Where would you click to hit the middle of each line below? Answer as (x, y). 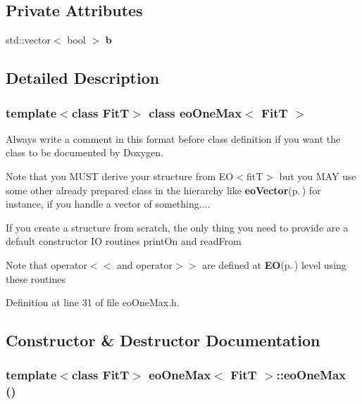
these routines (36, 278)
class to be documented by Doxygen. (85, 152)
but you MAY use (318, 176)
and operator (145, 264)
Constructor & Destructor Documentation (163, 340)
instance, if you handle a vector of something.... (108, 204)
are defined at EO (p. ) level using (274, 264)
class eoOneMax (195, 112)
